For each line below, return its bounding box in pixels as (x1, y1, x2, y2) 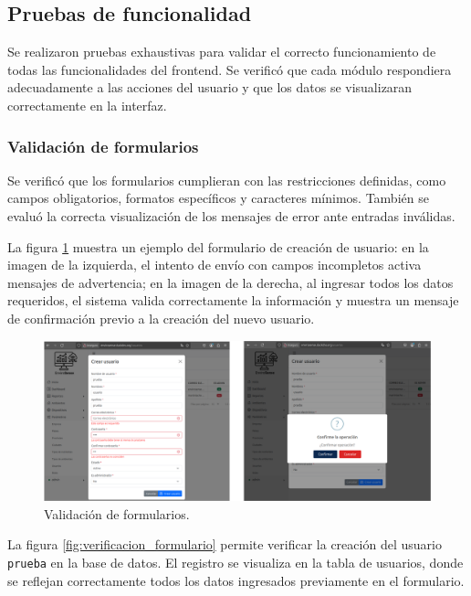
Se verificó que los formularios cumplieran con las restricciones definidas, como (7, 170, 446, 189)
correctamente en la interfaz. (7, 95, 167, 114)
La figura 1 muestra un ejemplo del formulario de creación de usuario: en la (7, 237, 429, 256)
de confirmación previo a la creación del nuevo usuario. (7, 308, 315, 327)
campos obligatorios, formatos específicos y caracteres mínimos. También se (7, 188, 429, 208)
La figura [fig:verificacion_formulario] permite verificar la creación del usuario (7, 535, 442, 554)
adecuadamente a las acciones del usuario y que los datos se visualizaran (7, 78, 413, 97)
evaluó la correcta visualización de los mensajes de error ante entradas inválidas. (7, 206, 455, 225)
